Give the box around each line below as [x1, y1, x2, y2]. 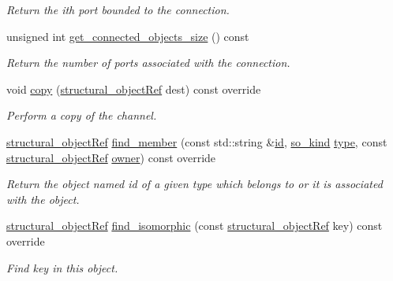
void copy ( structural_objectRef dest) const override [6, 80, 261, 97]
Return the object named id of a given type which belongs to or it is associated [6, 176, 383, 192]
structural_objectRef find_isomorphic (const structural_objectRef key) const [6, 217, 383, 234]
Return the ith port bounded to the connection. [6, 2, 230, 17]
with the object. [6, 190, 80, 207]
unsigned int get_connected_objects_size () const [6, 28, 249, 44]
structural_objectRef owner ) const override [6, 149, 216, 165]
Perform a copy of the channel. [6, 107, 157, 124]
